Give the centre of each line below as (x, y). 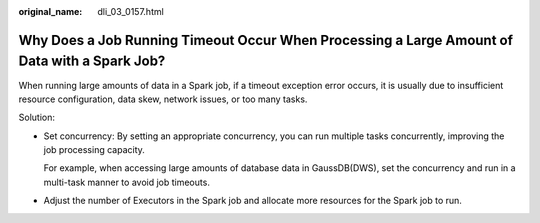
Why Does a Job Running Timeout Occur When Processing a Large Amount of (266, 40)
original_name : (50, 11)
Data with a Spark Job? (92, 61)
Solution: (36, 117)
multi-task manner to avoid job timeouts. (126, 182)
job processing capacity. (94, 150)
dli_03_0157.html (130, 11)
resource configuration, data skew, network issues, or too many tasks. (163, 99)
